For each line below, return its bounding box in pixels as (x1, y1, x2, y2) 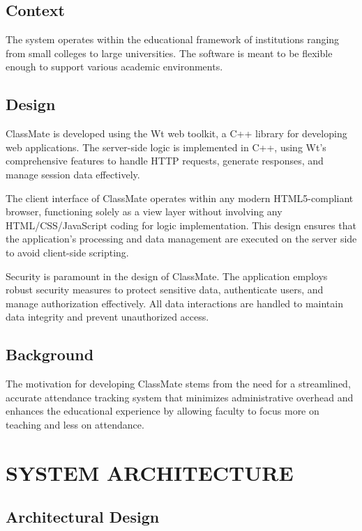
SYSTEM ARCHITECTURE (6, 458, 294, 486)
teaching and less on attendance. (6, 417, 144, 431)
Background (6, 344, 94, 365)
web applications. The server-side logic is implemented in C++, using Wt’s (6, 139, 326, 154)
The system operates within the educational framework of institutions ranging (6, 32, 340, 47)
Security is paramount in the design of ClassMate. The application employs (6, 268, 328, 283)
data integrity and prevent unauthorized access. (6, 309, 209, 324)
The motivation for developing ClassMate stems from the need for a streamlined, (6, 376, 351, 391)
